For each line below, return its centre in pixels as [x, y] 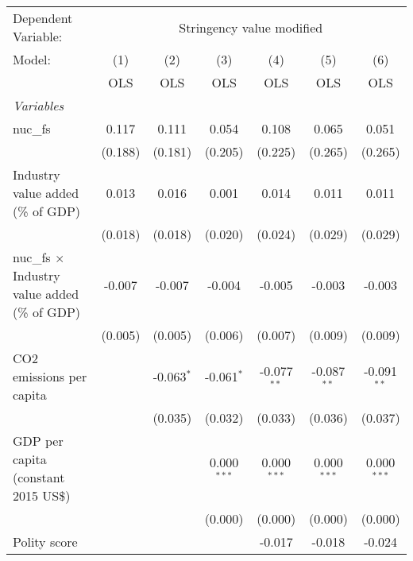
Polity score [45, 542]
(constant [39, 477]
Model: [32, 59]
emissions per [50, 376]
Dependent [43, 18]
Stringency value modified [251, 27]
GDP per [38, 441]
